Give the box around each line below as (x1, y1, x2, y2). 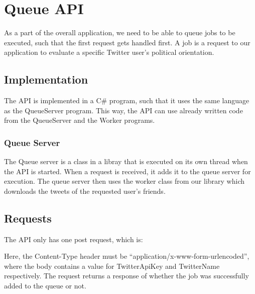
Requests (4, 210, 52, 226)
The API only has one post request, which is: (4, 234, 143, 244)
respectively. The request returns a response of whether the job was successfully (4, 270, 249, 281)
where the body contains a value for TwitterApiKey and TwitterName (4, 260, 220, 271)
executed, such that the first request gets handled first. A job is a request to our (4, 37, 250, 47)
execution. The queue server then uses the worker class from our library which (4, 176, 244, 186)
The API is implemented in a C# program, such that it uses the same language (4, 95, 249, 106)
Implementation (4, 71, 88, 87)
